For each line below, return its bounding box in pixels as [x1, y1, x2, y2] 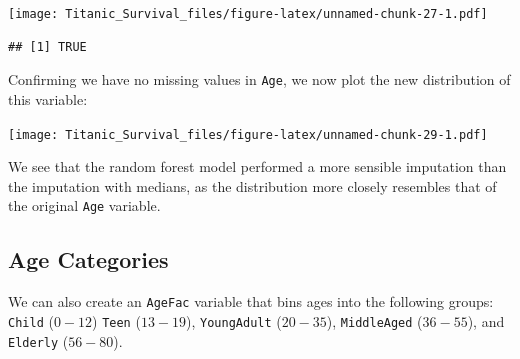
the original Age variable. [8, 195, 161, 216]
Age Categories [8, 244, 169, 275]
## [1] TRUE [8, 39, 87, 54]
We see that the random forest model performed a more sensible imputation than [8, 156, 507, 177]
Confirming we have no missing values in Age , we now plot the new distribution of [8, 69, 511, 90]
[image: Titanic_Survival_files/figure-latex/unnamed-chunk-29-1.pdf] [8, 127, 488, 142]
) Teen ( [92, 310, 141, 331]
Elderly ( [8, 330, 69, 351]
